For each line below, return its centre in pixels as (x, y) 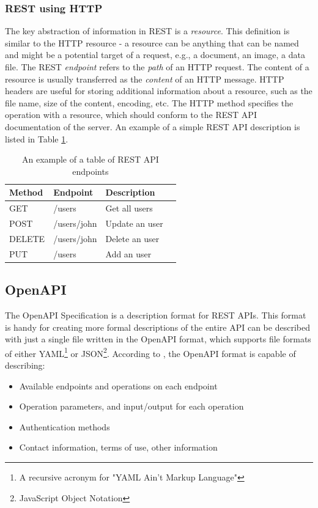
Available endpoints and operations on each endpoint (118, 385)
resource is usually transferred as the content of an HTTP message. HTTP (145, 79)
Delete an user (132, 238)
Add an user (128, 253)
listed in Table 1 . (37, 138)
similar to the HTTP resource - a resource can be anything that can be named (152, 42)
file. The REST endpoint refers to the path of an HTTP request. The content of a (157, 67)
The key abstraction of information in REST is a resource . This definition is (147, 31)
